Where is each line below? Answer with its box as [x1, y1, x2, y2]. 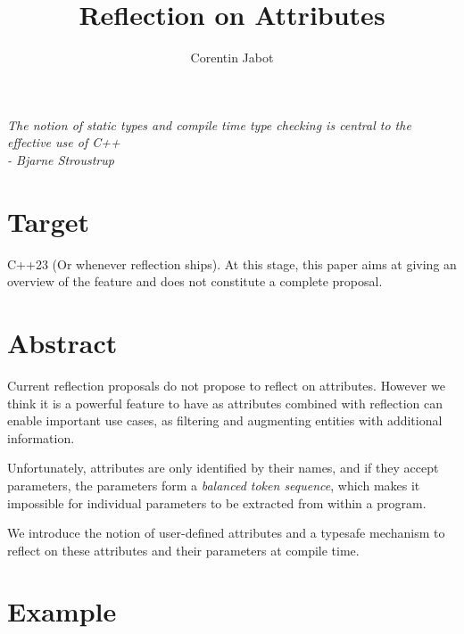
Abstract [7, 325, 118, 360]
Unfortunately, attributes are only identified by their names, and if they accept [7, 458, 439, 477]
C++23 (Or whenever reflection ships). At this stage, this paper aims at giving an [7, 254, 457, 273]
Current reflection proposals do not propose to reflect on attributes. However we [7, 375, 445, 394]
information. [7, 428, 75, 447]
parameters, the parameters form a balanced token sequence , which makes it [7, 475, 420, 494]
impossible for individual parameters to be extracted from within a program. [7, 493, 427, 512]
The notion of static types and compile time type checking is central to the [7, 115, 411, 134]
